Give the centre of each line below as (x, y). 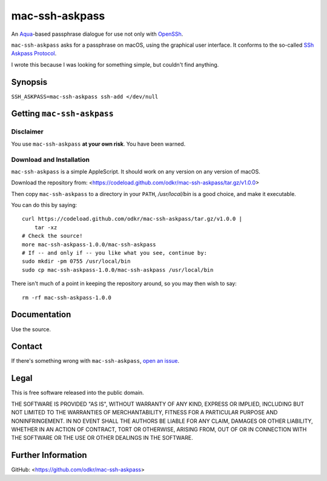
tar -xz (46, 227)
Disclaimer (27, 132)
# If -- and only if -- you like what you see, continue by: (114, 253)
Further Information (49, 455)
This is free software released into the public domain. (78, 393)
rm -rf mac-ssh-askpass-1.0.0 (67, 298)
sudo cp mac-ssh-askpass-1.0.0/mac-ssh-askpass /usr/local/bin (118, 270)
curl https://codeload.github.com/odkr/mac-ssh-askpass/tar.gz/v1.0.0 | (132, 219)
